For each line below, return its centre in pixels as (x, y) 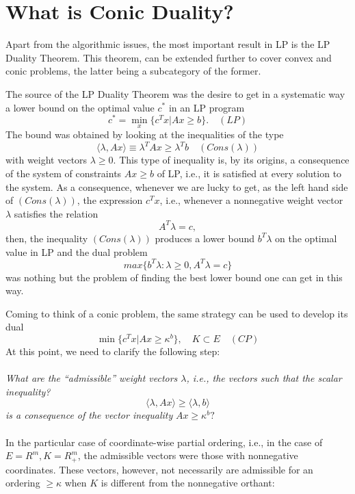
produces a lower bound (205, 238)
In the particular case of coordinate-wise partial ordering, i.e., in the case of (164, 442)
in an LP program (207, 107)
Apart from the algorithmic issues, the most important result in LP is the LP (168, 44)
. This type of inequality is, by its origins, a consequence (231, 160)
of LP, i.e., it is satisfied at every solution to (249, 173)
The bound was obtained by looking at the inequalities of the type (145, 134)
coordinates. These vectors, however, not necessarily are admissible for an (159, 469)
